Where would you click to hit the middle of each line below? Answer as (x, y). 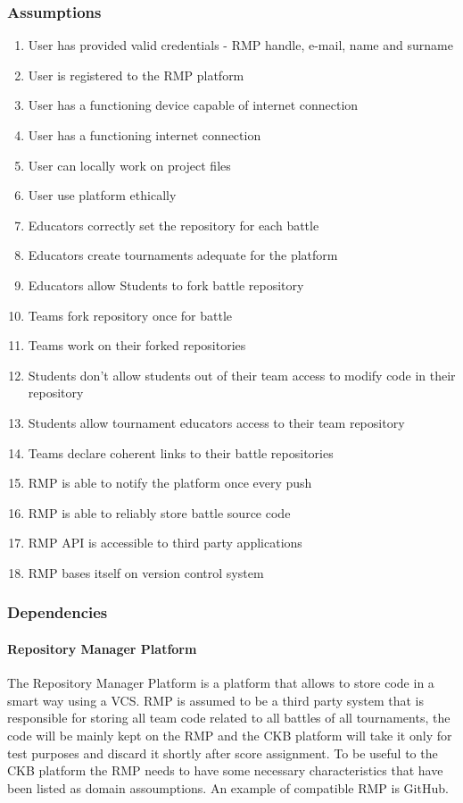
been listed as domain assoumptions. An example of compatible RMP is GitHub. (228, 787)
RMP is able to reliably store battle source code (159, 512)
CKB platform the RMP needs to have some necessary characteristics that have (225, 770)
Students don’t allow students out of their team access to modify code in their (242, 375)
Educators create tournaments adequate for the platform (183, 255)
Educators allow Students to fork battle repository (166, 284)
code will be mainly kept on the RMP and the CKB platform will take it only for (230, 735)
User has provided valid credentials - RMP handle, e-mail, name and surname (240, 45)
